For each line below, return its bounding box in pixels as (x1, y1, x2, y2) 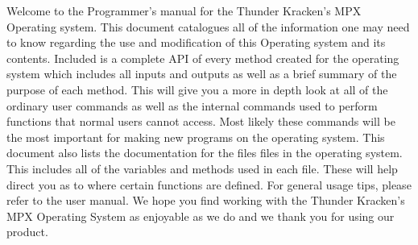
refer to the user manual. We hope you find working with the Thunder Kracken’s (6, 192, 405, 209)
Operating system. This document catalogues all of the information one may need (6, 18, 410, 35)
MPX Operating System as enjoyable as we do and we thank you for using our (6, 207, 395, 224)
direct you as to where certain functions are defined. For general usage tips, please (6, 176, 412, 193)
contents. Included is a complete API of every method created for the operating (6, 49, 399, 66)
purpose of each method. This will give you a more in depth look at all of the (6, 81, 388, 98)
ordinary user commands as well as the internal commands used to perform (6, 97, 378, 114)
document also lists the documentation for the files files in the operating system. (6, 144, 403, 161)
